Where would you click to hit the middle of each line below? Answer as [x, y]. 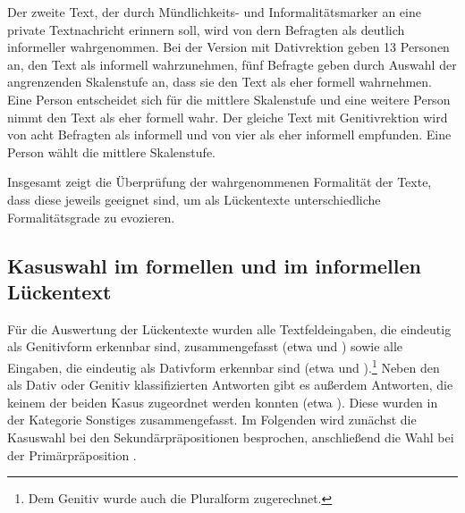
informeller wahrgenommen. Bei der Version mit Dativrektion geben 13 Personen [228, 47]
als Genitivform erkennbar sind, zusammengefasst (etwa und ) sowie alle [205, 346]
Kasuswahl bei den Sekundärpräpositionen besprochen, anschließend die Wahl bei [231, 437]
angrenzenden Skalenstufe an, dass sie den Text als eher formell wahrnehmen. [220, 82]
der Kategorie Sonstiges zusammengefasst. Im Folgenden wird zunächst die [212, 420]
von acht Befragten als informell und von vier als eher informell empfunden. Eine [229, 135]
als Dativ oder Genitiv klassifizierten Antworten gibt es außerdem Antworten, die [230, 385]
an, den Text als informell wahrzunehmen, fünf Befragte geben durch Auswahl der [232, 64]
